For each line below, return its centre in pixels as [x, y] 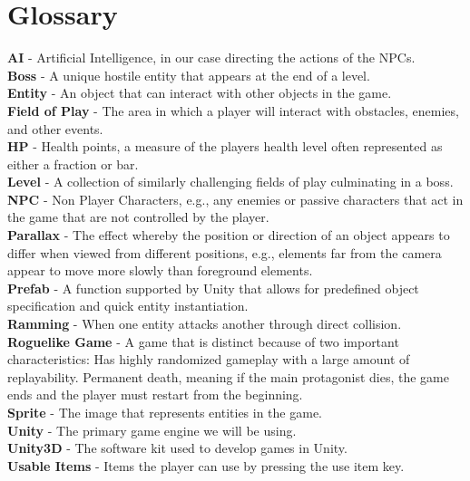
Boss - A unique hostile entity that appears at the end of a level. [189, 75]
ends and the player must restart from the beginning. [155, 394]
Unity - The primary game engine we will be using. [152, 430]
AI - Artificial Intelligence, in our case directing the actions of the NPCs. [211, 58]
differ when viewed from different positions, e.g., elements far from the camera [225, 252]
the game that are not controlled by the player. [138, 217]
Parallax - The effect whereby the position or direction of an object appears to [229, 235]
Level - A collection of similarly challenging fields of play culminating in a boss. [230, 182]
